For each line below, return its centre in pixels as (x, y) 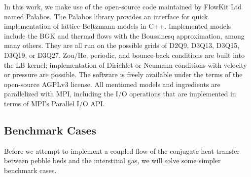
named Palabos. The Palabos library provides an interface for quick (106, 16)
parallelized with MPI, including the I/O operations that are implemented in (120, 94)
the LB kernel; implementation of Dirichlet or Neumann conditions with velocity (125, 65)
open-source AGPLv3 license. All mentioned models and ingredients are (112, 84)
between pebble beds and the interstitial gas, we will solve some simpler (112, 160)
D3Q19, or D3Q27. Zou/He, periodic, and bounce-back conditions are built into (124, 55)
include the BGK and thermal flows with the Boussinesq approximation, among (124, 35)
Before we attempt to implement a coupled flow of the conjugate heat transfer (122, 151)
